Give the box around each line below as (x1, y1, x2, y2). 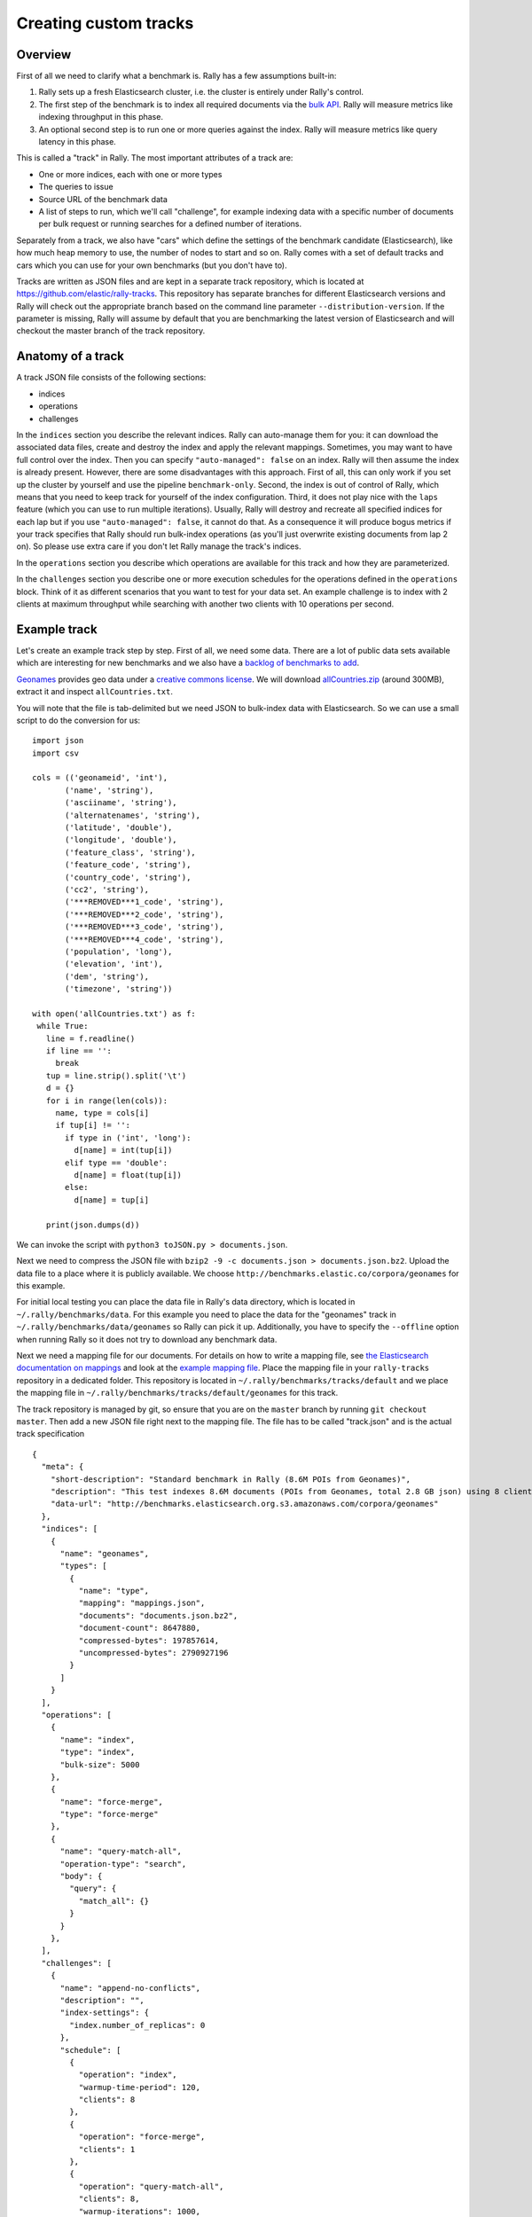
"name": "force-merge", (59, 1797, 164, 1806)
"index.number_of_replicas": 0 (69, 2020, 206, 2030)
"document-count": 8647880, (78, 1623, 201, 1633)
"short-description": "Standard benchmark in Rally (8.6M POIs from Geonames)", (50, 1474, 411, 1485)
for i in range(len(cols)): (45, 1095, 168, 1106)
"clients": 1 (78, 2144, 136, 2154)
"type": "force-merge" (59, 1809, 159, 1820)
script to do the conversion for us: (16, 715, 141, 725)
